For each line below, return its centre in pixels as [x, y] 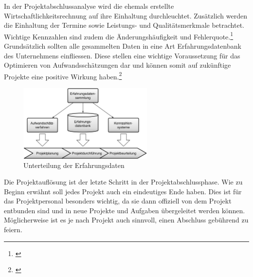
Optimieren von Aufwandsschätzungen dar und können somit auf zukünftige [117, 65]
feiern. [13, 230]
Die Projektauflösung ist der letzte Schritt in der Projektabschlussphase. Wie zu [123, 182]
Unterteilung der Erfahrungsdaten [74, 165]
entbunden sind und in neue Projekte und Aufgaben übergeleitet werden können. [125, 210]
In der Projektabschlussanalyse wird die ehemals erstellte [89, 6]
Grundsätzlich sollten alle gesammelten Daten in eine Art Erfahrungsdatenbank [123, 46]
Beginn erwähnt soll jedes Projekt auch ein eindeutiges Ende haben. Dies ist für [123, 191]
